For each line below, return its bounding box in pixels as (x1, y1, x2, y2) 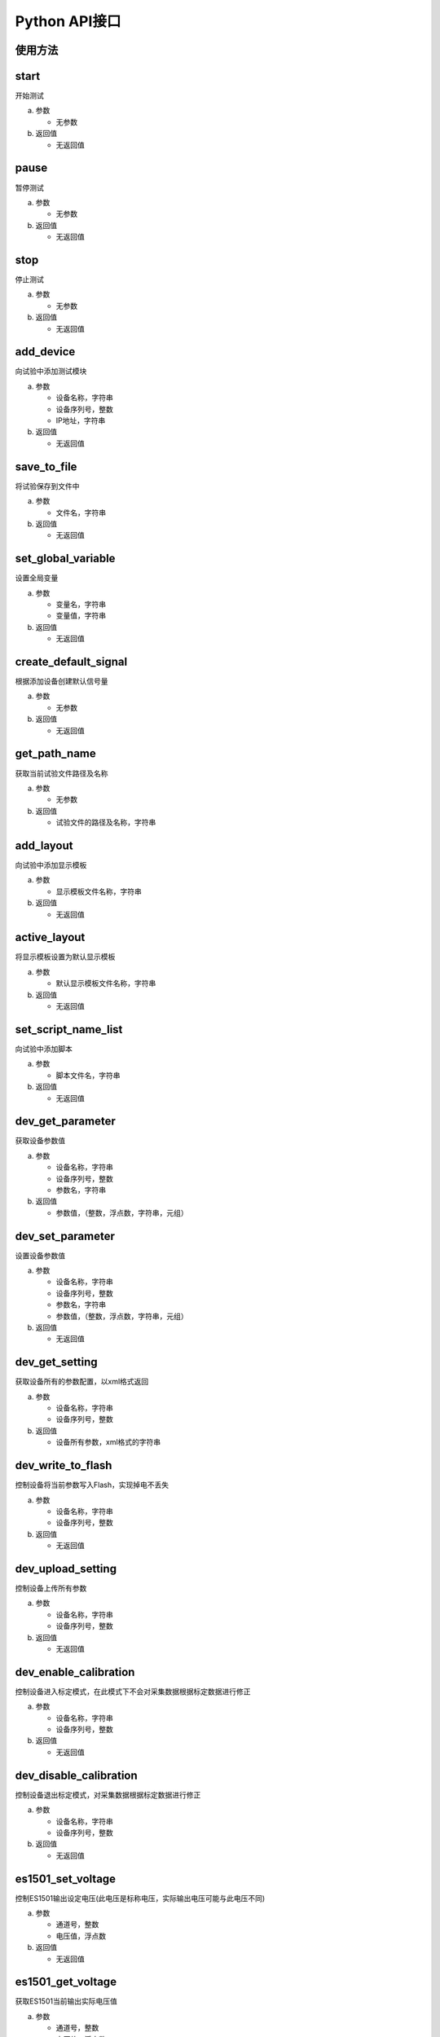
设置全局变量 (15, 573, 59, 583)
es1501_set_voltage (15, 1872, 117, 1885)
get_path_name (15, 746, 97, 761)
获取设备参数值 (15, 1136, 65, 1146)
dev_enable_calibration (15, 1665, 135, 1678)
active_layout (15, 931, 86, 944)
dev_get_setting (15, 1355, 98, 1369)
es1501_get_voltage (15, 1975, 117, 1989)
